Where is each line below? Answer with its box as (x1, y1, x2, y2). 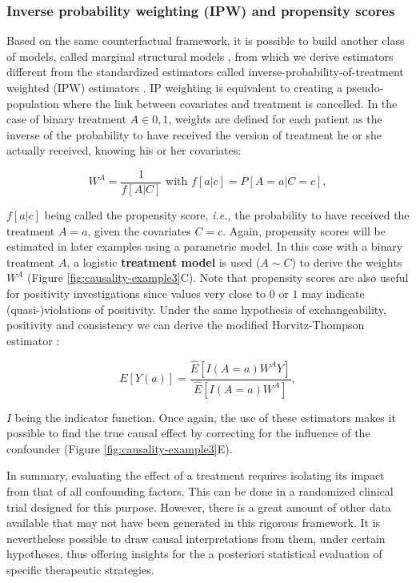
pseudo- (346, 79, 384, 95)
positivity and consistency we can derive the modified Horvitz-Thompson (6, 316, 365, 333)
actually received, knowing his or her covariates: (6, 142, 242, 159)
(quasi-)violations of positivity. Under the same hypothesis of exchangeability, (6, 300, 386, 317)
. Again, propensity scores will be (222, 222, 386, 239)
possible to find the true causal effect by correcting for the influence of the (6, 424, 370, 441)
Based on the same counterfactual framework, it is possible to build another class (6, 32, 405, 49)
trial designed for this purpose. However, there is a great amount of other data (6, 498, 391, 515)
